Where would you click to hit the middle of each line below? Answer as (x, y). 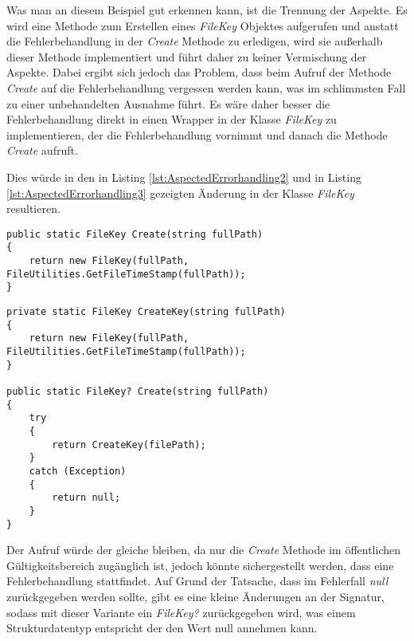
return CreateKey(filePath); (129, 444)
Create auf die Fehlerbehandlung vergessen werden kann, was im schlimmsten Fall (206, 87)
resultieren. (33, 208)
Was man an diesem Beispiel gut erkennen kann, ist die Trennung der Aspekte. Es (207, 10)
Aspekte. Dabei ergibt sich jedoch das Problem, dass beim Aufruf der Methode (199, 72)
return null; (86, 498)
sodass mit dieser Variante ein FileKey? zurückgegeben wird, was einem (181, 612)
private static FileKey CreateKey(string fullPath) (146, 312)
